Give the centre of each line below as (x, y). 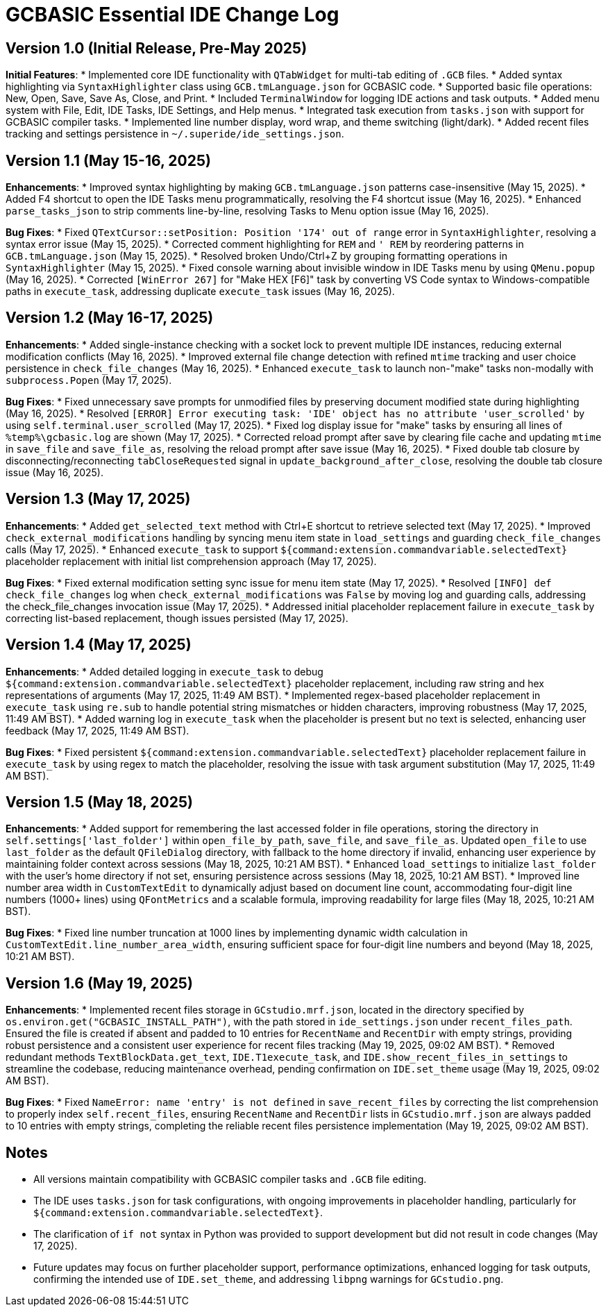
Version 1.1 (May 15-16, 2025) (108, 160)
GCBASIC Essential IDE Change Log (172, 15)
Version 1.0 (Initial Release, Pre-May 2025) (157, 48)
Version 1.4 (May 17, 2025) (99, 645)
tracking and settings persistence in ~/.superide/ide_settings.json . (175, 134)
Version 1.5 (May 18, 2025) (99, 802)
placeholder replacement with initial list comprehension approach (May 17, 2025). (191, 561)
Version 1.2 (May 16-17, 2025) (110, 318)
